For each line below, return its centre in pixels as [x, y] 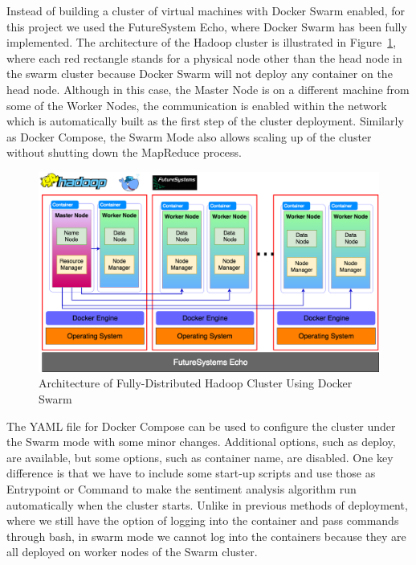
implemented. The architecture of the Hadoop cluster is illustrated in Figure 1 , [202, 42]
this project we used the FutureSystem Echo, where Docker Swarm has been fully [207, 26]
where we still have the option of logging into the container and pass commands [203, 520]
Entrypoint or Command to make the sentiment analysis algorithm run [181, 488]
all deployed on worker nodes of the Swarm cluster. [132, 552]
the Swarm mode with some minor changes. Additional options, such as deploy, [201, 442]
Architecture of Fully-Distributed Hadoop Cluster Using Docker [196, 383]
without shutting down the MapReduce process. [124, 152]
